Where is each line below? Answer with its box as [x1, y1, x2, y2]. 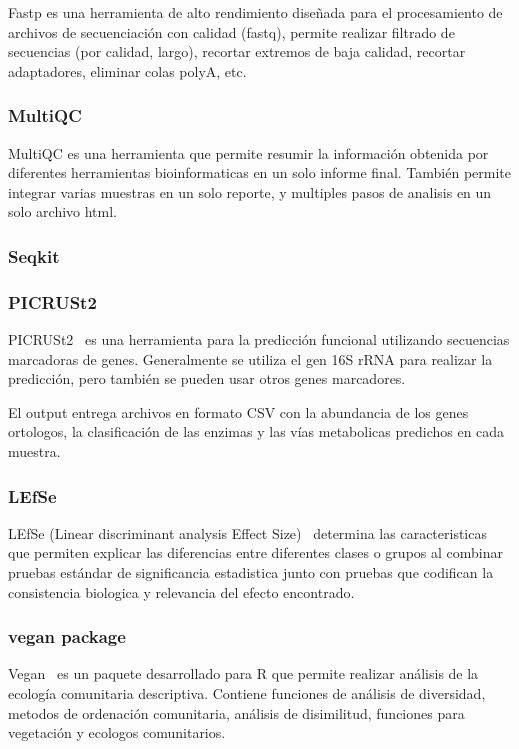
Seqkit [8, 243, 60, 268]
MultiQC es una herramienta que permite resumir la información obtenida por [8, 142, 489, 163]
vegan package [8, 624, 126, 649]
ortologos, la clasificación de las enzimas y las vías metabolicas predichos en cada [8, 421, 505, 442]
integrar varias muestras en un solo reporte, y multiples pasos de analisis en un [8, 181, 492, 202]
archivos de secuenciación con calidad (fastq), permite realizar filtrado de [8, 21, 455, 42]
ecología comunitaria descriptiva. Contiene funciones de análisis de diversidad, [8, 683, 486, 703]
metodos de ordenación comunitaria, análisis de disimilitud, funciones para [8, 702, 465, 723]
